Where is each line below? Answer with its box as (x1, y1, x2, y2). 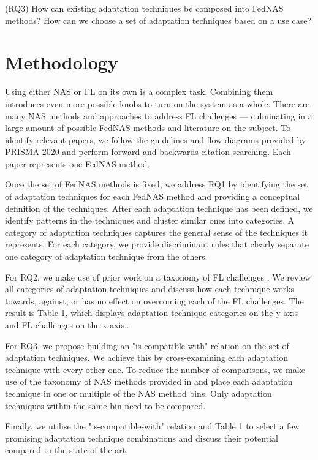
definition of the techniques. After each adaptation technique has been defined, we (5, 202, 313, 214)
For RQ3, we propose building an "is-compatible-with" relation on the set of (5, 339, 289, 352)
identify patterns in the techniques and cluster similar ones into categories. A (5, 214, 295, 227)
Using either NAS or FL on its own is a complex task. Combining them (5, 85, 273, 98)
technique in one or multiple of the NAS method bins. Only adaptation (5, 386, 272, 399)
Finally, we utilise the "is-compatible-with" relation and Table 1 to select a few (5, 420, 300, 432)
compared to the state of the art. (5, 443, 129, 456)
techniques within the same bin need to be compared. (5, 399, 206, 412)
